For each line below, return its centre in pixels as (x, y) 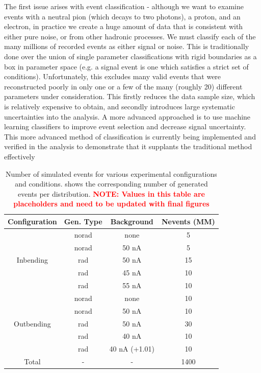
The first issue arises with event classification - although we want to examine (124, 6)
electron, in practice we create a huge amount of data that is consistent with (124, 26)
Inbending (32, 260)
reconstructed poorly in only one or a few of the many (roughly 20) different (123, 86)
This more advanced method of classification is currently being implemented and (130, 136)
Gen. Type (83, 221)
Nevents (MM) (188, 221)
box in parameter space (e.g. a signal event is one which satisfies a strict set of (126, 66)
